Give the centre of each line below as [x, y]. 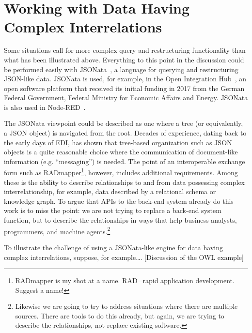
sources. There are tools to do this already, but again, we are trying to [120, 315]
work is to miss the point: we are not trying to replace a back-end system [113, 210]
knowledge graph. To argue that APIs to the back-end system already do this [119, 201]
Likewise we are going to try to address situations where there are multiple [126, 306]
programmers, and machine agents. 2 [57, 230]
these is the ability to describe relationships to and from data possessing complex [125, 182]
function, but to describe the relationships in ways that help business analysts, [120, 220]
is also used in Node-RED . [45, 107]
